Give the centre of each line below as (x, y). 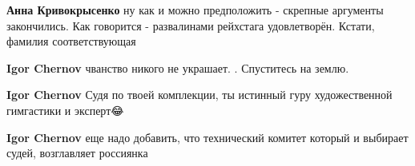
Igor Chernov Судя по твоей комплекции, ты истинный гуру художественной (199, 95)
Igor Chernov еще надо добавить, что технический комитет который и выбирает (207, 137)
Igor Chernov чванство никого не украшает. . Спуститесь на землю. (178, 67)
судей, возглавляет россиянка (77, 153)
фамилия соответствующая (71, 41)
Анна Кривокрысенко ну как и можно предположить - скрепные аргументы (195, 10)
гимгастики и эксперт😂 (65, 110)
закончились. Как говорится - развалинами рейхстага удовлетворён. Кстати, (191, 25)
